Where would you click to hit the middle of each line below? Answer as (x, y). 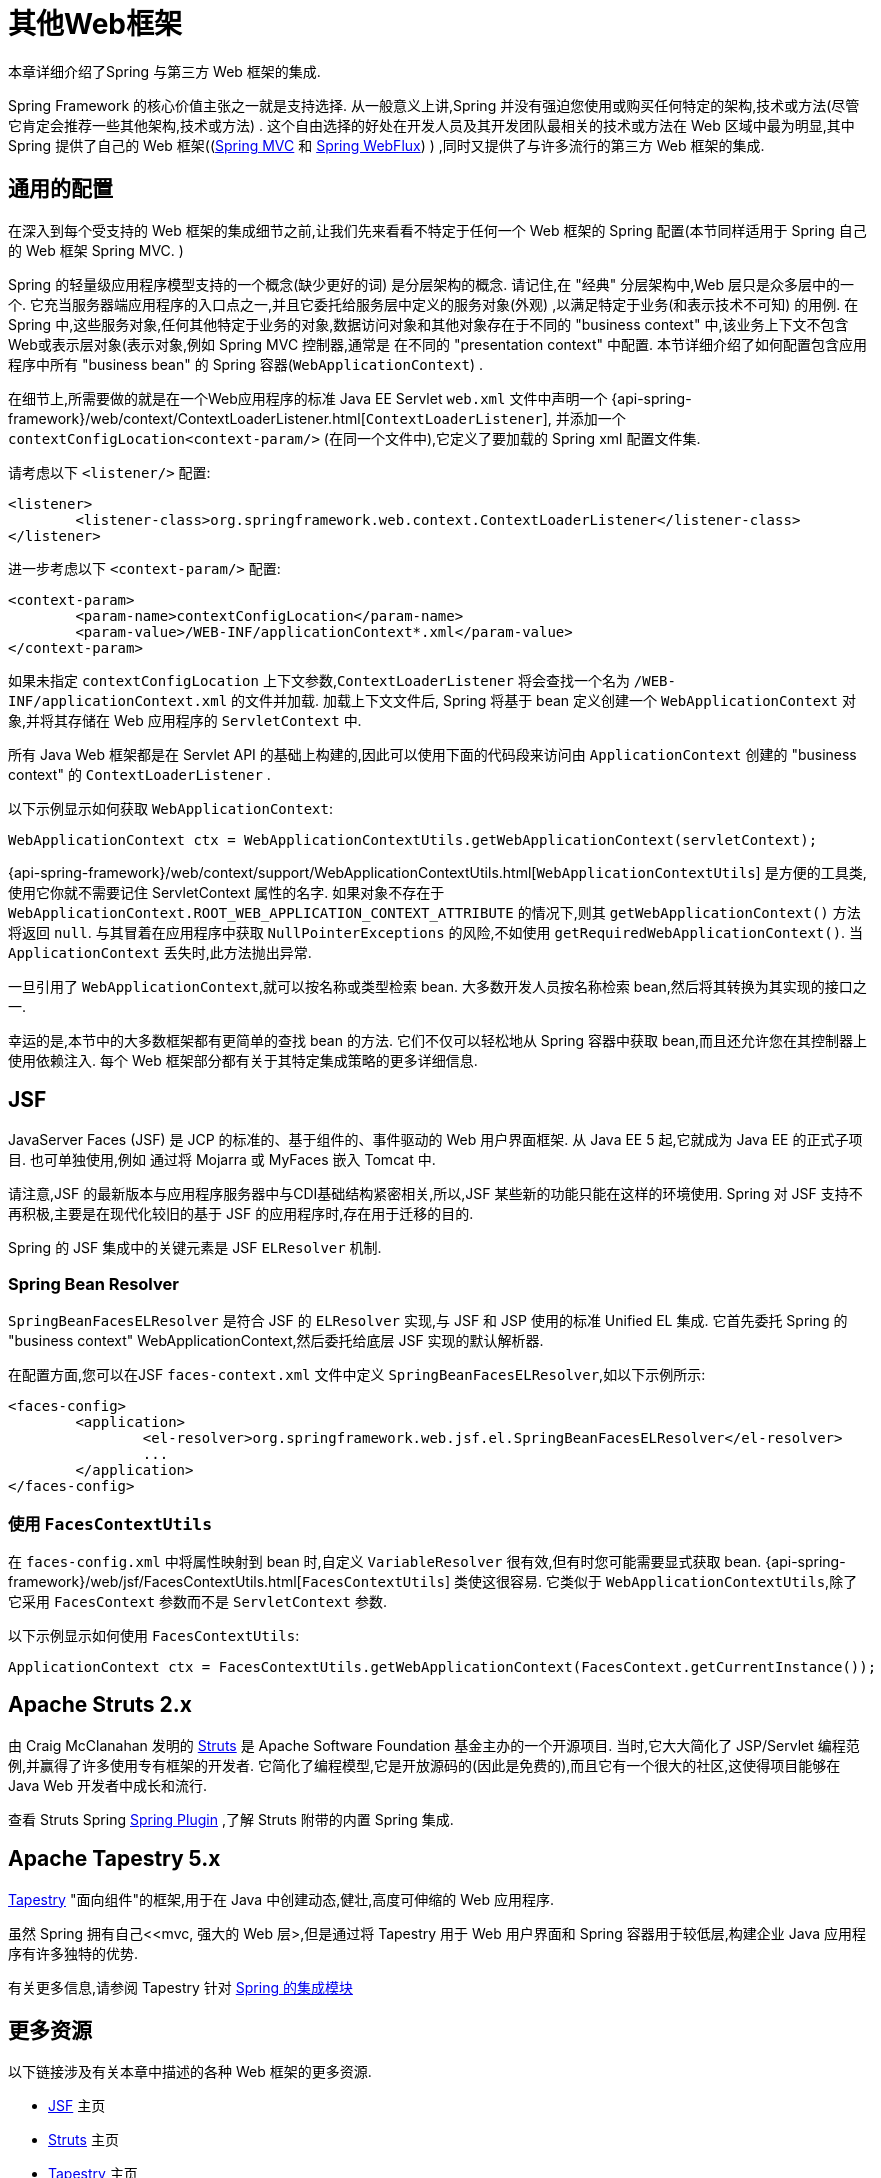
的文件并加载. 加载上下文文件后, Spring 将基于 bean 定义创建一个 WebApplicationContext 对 (543, 700)
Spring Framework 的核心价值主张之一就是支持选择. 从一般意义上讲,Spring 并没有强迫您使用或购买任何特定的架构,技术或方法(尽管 (434, 105)
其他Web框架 (95, 24)
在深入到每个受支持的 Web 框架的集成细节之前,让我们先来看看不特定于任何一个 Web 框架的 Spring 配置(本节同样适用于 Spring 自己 (437, 230)
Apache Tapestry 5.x (114, 1859)
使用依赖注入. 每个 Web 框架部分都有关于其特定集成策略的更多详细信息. (243, 1060)
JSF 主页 (77, 2106)
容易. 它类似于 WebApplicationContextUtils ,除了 (684, 1581)
